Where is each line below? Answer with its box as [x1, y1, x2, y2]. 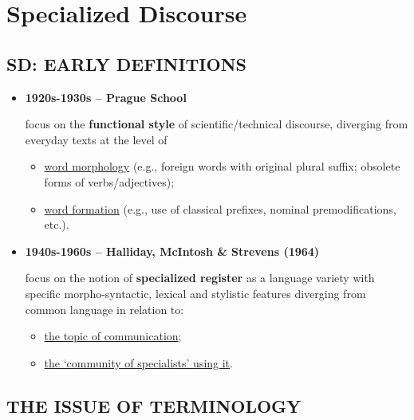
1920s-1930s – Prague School [25, 88, 187, 105]
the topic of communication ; [44, 328, 182, 344]
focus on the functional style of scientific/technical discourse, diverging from [25, 116, 408, 132]
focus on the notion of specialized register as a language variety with [25, 269, 375, 286]
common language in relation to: [25, 300, 184, 317]
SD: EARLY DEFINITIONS [6, 51, 246, 76]
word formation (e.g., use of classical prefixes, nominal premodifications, [44, 200, 396, 217]
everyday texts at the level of [25, 131, 168, 147]
